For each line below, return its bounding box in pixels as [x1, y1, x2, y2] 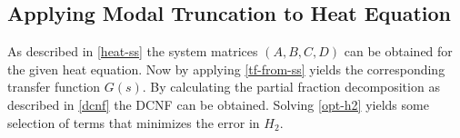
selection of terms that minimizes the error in [7, 113, 260, 132]
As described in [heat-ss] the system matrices [7, 42, 258, 61]
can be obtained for [344, 42, 453, 61]
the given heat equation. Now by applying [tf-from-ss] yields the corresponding [7, 59, 445, 78]
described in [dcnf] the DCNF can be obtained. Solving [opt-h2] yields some [7, 94, 429, 113]
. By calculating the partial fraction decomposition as [142, 77, 440, 96]
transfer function [7, 77, 101, 96]
